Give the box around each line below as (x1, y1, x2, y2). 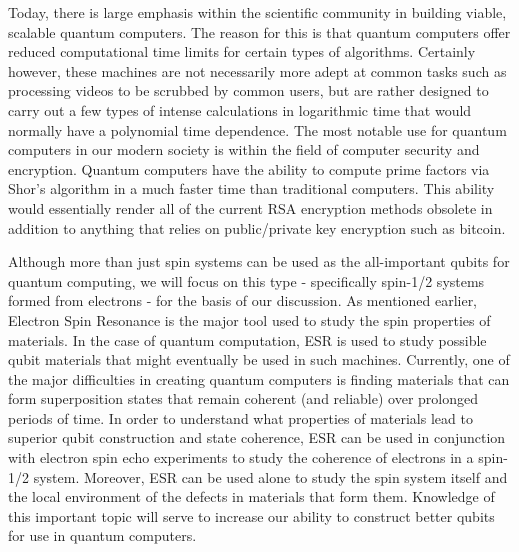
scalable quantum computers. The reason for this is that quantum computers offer (8, 21, 511, 42)
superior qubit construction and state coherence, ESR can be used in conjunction (8, 427, 506, 448)
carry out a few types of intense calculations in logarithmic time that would (8, 99, 472, 120)
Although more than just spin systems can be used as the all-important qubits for (8, 251, 510, 272)
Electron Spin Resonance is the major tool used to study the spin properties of (8, 309, 491, 330)
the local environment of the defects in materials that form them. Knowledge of (8, 486, 495, 507)
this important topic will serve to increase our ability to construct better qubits (8, 505, 495, 526)
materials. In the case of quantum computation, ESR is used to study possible (8, 329, 487, 350)
